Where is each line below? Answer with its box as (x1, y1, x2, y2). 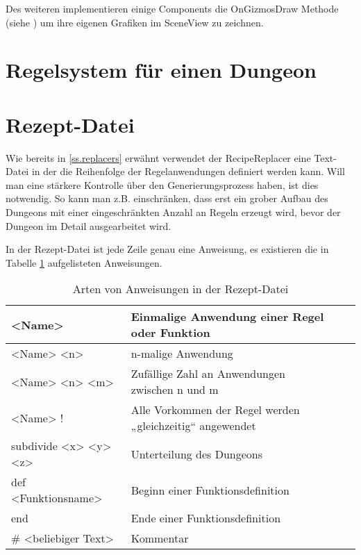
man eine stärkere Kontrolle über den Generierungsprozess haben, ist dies (6, 177, 319, 192)
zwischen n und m (131, 381, 219, 398)
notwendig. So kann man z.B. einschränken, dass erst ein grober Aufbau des (6, 191, 328, 206)
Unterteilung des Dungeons (131, 445, 263, 462)
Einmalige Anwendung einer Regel (131, 308, 324, 325)
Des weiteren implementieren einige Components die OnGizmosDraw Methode (6, 1, 339, 15)
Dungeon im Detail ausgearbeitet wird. (6, 218, 171, 233)
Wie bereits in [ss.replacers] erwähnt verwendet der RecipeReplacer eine (6, 150, 311, 165)
